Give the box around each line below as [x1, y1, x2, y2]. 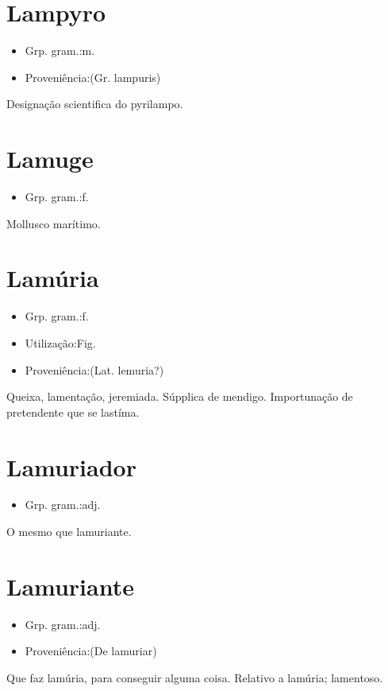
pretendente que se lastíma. [6, 403, 140, 420]
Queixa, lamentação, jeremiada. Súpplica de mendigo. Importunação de [6, 388, 353, 405]
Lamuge [6, 142, 94, 175]
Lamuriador [6, 450, 136, 483]
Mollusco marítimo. [6, 215, 101, 231]
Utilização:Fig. [25, 334, 96, 351]
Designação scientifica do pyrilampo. [6, 95, 183, 112]
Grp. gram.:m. [25, 42, 95, 59]
